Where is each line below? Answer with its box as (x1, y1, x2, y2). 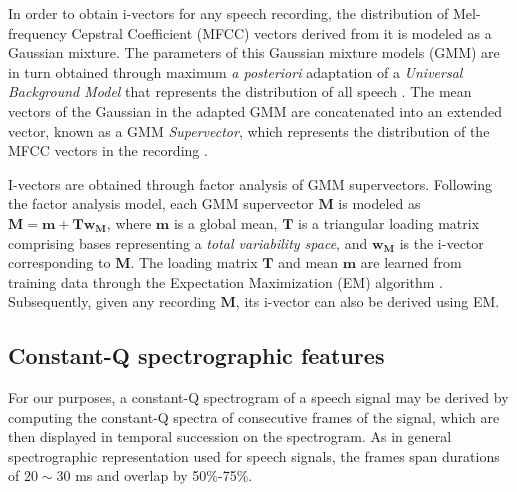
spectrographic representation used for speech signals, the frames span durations (8, 445, 500, 466)
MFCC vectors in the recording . (8, 140, 208, 161)
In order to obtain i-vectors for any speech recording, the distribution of (8, 3, 449, 23)
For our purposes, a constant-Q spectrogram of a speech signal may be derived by (8, 387, 509, 408)
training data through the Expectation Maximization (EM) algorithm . (8, 271, 443, 292)
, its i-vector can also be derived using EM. (235, 291, 500, 312)
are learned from (360, 252, 462, 273)
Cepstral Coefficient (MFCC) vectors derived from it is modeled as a (71, 22, 492, 43)
